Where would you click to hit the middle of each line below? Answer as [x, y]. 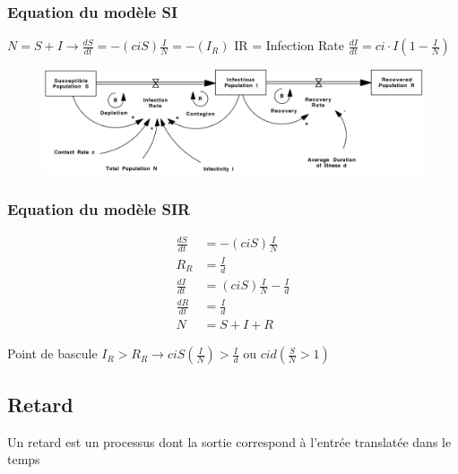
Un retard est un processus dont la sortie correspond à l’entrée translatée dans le [229, 441]
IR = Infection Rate [289, 45]
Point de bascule [52, 353]
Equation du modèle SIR [99, 208]
